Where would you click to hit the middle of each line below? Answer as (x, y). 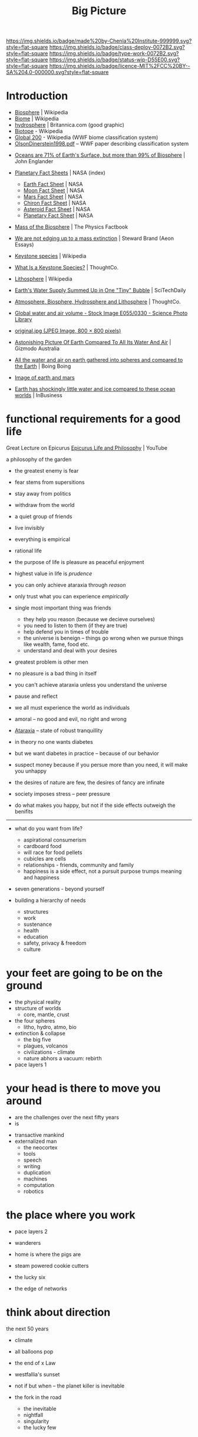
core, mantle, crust (46, 1014)
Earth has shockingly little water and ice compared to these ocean (95, 389)
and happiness (42, 878)
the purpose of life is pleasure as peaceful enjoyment (79, 562)
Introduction (37, 96)
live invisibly (29, 528)
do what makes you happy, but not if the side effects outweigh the (95, 805)
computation (39, 1185)
